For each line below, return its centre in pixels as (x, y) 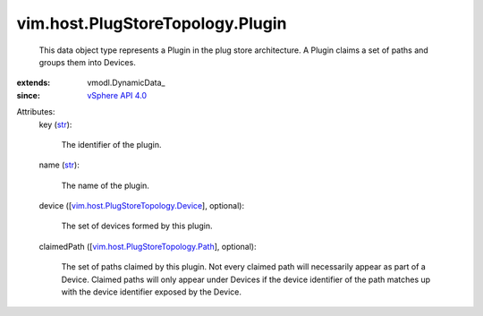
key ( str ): (55, 124)
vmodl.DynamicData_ (126, 83)
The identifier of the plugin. (111, 144)
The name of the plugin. (105, 185)
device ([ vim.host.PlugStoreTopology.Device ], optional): (142, 206)
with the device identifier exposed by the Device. (151, 292)
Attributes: (36, 112)
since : (28, 95)
